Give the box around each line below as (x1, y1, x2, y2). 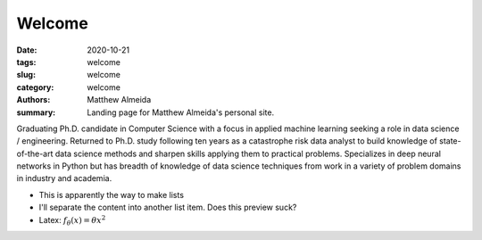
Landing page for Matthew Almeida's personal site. (87, 107, 275, 118)
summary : (16, 107, 56, 118)
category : (16, 81, 54, 93)
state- (438, 136, 461, 146)
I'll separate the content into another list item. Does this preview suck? (38, 202, 297, 213)
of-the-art (16, 148, 54, 159)
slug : (16, 70, 36, 80)
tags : (16, 56, 37, 67)
